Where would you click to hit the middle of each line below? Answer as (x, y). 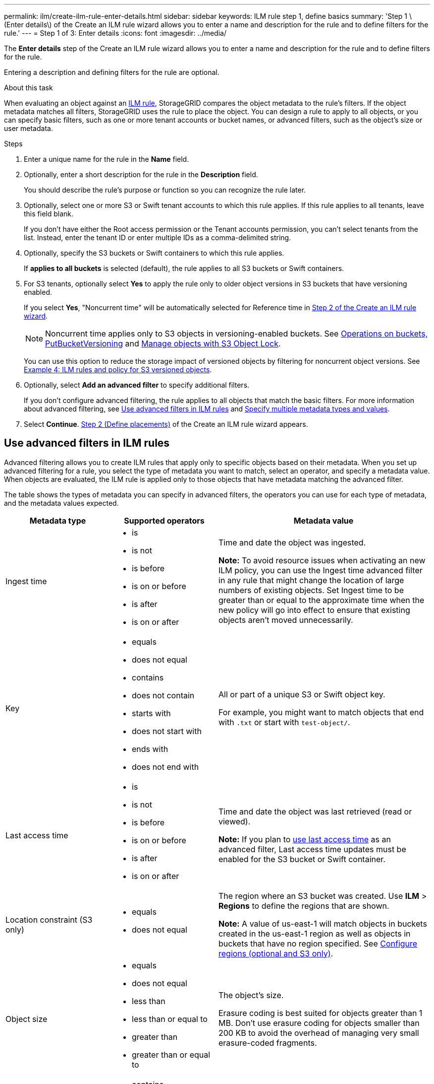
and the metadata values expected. (61, 503)
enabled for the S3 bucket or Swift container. (302, 859)
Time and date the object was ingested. (292, 542)
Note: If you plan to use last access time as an (305, 839)
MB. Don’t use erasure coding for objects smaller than (319, 1023)
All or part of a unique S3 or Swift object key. (302, 694)
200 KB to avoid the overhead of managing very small (319, 1033)
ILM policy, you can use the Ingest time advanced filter (321, 570)
